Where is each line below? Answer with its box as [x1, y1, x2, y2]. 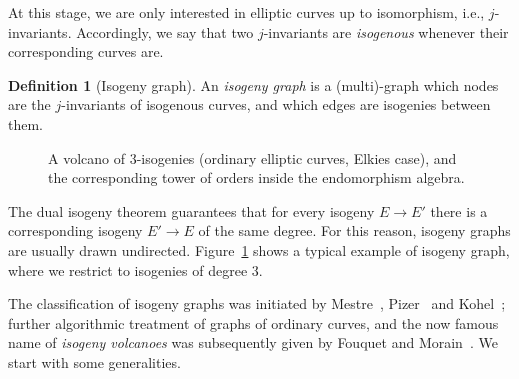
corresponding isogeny [8, 220, 143, 241]
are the [8, 94, 51, 115]
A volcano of [48, 147, 125, 168]
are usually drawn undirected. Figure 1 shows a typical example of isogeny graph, [8, 239, 510, 260]
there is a [430, 200, 488, 221]
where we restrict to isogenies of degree [8, 259, 248, 280]
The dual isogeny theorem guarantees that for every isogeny [8, 200, 375, 221]
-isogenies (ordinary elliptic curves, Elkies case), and [136, 147, 457, 168]
